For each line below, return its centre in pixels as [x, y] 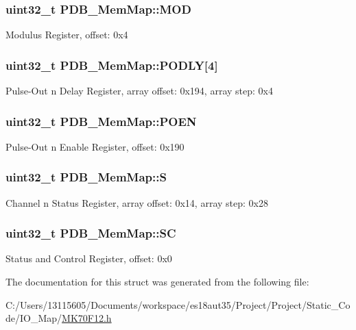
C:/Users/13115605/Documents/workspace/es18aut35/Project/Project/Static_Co [178, 304]
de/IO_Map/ [34, 318]
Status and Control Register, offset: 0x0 [89, 258]
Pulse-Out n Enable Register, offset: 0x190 [95, 146]
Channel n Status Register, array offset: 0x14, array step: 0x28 [137, 202]
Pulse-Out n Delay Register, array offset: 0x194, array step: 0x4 [139, 91]
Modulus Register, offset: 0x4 [67, 35]
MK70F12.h [87, 318]
